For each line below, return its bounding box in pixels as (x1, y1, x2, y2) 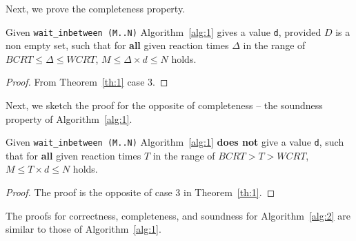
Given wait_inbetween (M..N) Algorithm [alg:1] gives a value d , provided (6, 24, 322, 39)
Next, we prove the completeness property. (6, 1, 186, 15)
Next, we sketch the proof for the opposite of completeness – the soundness (6, 98, 323, 113)
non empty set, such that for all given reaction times (6, 38, 229, 52)
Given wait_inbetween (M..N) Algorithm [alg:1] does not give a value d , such (6, 135, 344, 149)
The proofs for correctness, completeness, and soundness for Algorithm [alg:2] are (6, 208, 350, 222)
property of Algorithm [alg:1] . (6, 111, 132, 126)
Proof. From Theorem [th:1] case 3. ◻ (6, 75, 168, 89)
